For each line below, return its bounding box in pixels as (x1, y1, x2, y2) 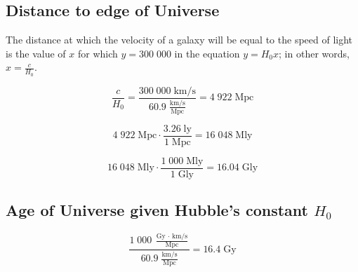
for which (77, 46, 118, 60)
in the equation (174, 46, 240, 60)
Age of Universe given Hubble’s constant (6, 199, 308, 221)
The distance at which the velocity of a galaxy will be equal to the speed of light (6, 32, 353, 47)
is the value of (6, 46, 66, 60)
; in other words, (279, 46, 350, 60)
